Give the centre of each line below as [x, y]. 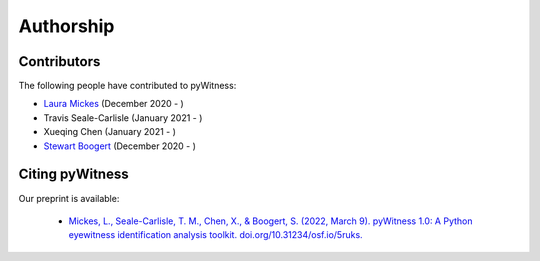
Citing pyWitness [73, 174]
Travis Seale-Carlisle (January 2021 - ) [123, 117]
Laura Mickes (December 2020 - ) [113, 104]
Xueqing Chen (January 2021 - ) [110, 132]
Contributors [59, 61]
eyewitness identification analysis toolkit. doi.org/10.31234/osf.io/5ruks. [216, 235]
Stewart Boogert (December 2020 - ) [120, 146]
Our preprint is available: [69, 198]
